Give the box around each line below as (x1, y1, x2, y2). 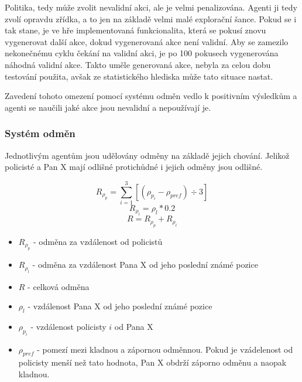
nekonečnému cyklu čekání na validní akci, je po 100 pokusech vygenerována (5, 47, 279, 59)
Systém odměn (5, 126, 75, 141)
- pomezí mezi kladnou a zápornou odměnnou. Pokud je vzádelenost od (37, 343, 293, 355)
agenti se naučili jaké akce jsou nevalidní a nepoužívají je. (5, 101, 211, 113)
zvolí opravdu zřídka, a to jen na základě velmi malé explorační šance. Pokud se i (5, 12, 297, 25)
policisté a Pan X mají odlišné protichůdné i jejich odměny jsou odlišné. (5, 161, 263, 173)
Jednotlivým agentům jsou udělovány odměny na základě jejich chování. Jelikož (5, 149, 290, 161)
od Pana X (114, 320, 153, 332)
